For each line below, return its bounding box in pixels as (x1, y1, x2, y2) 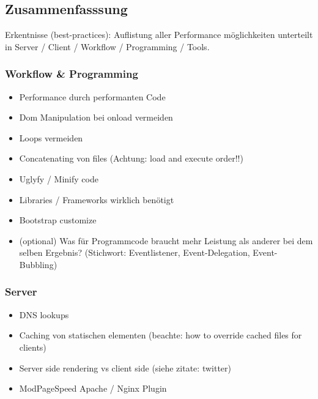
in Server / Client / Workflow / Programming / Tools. (5, 40, 210, 53)
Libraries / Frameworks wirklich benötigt (19, 193, 174, 206)
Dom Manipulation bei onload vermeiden (19, 111, 173, 124)
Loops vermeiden (19, 131, 83, 144)
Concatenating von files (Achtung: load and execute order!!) (19, 152, 243, 165)
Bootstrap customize (19, 214, 97, 226)
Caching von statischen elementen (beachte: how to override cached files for (19, 329, 302, 341)
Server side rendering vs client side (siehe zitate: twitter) (19, 361, 231, 374)
